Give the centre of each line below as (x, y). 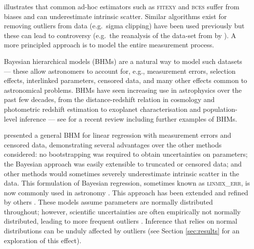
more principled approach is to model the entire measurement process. (109, 45)
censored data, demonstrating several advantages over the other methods (113, 144)
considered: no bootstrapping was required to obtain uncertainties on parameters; (126, 154)
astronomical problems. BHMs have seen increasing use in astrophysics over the (123, 90)
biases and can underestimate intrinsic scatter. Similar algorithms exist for (116, 16)
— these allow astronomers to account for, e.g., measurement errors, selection (120, 71)
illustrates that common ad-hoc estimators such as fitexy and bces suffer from (122, 6)
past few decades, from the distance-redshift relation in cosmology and (109, 99)
